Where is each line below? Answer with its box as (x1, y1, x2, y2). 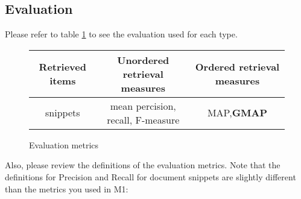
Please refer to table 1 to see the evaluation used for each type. (5, 28, 238, 40)
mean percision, (110, 98, 176, 113)
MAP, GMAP (207, 106, 268, 120)
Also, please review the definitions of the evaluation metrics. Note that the (5, 159, 280, 171)
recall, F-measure (107, 112, 180, 127)
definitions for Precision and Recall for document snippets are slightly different (5, 170, 296, 183)
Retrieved (39, 60, 86, 74)
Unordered (117, 52, 170, 67)
